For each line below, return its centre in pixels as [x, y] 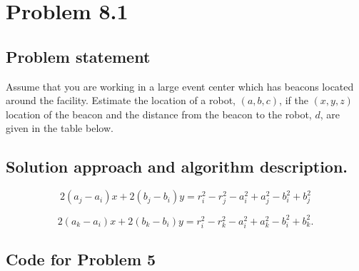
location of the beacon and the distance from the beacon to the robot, [159, 114]
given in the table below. [60, 128]
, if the [294, 100]
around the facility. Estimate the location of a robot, [121, 100]
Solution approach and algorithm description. [177, 167]
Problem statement [78, 56]
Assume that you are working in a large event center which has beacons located [180, 86]
